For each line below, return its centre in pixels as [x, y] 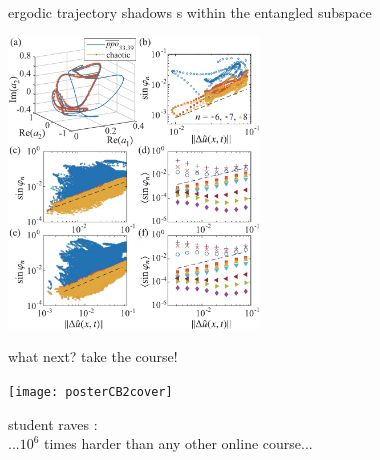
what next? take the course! [93, 356]
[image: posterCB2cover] [90, 392]
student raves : [53, 423]
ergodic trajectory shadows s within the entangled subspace [190, 12]
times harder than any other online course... [178, 443]
